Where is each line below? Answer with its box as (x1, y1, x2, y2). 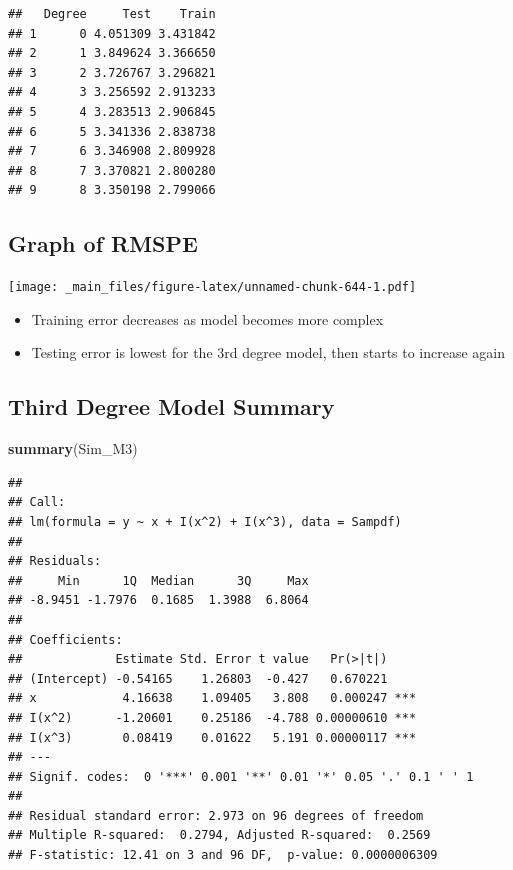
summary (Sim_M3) (8, 438, 138, 459)
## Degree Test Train (8, 7, 216, 21)
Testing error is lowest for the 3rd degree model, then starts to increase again (31, 342, 506, 363)
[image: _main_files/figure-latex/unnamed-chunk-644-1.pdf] (8, 280, 417, 295)
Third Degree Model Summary (8, 391, 335, 422)
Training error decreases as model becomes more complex (31, 308, 384, 329)
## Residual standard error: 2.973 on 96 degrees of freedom (8, 808, 424, 823)
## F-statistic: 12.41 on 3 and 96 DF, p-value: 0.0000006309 (8, 848, 438, 863)
